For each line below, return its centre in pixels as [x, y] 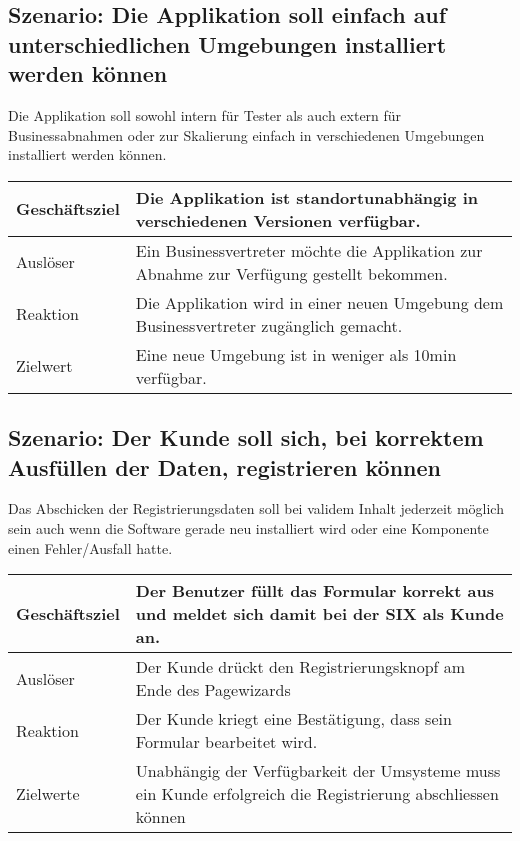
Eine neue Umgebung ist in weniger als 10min [296, 354]
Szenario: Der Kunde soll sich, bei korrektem [246, 437]
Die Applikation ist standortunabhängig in [307, 197]
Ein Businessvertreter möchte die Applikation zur [309, 250]
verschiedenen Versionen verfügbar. [278, 220]
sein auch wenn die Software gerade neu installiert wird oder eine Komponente [248, 527]
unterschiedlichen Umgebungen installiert [227, 43]
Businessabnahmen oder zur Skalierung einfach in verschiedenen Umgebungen [246, 134]
